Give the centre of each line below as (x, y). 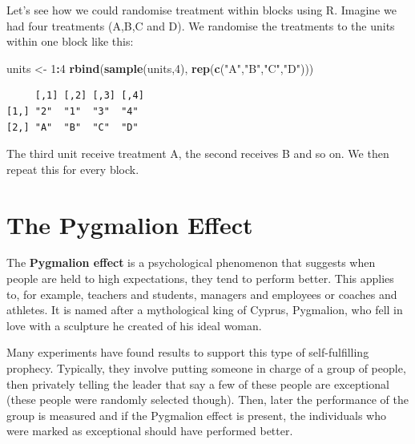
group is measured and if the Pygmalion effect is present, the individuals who (196, 415)
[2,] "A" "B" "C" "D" (73, 127)
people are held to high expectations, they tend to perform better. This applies (200, 279)
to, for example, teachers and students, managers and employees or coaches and (202, 294)
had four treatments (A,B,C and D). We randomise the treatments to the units (201, 25)
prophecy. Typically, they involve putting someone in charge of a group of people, (206, 368)
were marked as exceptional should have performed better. (150, 431)
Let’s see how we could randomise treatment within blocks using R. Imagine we (201, 10)
